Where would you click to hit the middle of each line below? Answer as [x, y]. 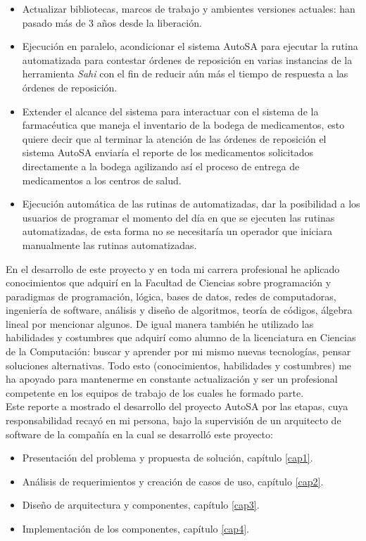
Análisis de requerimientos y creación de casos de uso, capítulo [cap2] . [173, 481]
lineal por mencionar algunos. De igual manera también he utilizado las [160, 323]
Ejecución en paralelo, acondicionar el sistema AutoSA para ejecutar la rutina [190, 46]
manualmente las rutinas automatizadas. [109, 244]
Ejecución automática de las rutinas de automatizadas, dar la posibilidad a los [191, 204]
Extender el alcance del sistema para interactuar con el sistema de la [170, 111]
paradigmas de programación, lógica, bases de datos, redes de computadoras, [171, 296]
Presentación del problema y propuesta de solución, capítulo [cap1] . [168, 458]
